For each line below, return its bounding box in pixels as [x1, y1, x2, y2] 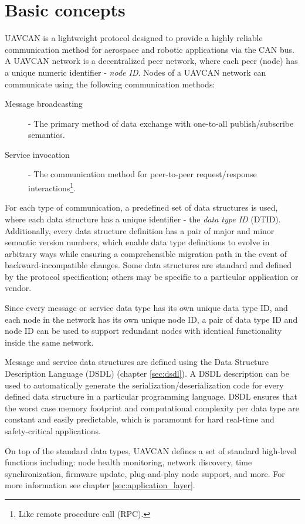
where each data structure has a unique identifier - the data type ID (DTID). [5, 212, 281, 225]
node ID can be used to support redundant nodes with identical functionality [5, 324, 282, 337]
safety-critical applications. [5, 425, 101, 437]
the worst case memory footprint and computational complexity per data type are [5, 401, 300, 414]
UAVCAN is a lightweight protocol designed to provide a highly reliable [5, 32, 263, 44]
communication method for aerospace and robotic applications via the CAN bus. [5, 43, 294, 55]
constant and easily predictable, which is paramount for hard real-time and [5, 413, 274, 425]
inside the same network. [5, 336, 94, 348]
